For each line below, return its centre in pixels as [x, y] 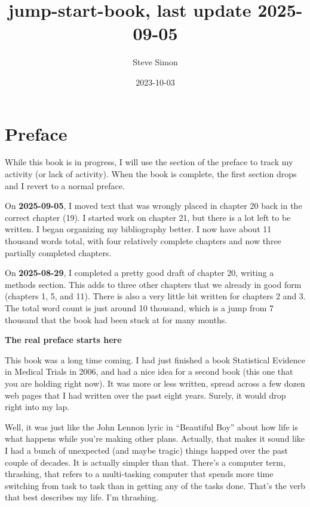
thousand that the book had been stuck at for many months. [116, 319]
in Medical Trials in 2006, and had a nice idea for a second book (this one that [149, 371]
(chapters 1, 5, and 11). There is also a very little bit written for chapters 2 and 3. [155, 296]
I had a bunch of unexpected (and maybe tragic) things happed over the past [146, 450]
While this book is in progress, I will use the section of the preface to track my [149, 162]
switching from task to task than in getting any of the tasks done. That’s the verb [155, 485]
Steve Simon [155, 62]
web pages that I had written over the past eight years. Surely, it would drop [145, 395]
